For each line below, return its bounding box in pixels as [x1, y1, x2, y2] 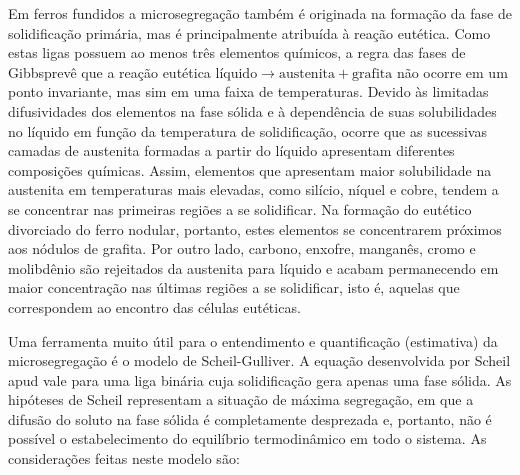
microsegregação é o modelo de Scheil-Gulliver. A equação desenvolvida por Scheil [8, 350, 511, 371]
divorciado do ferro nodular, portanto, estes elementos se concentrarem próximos [8, 218, 502, 239]
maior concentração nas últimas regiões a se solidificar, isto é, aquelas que [8, 277, 460, 298]
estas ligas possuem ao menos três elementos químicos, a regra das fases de [8, 42, 466, 63]
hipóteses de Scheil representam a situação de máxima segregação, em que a [8, 389, 474, 410]
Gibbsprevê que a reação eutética [8, 61, 211, 82]
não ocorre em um [396, 61, 508, 82]
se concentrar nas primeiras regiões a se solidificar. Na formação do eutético [8, 198, 472, 219]
